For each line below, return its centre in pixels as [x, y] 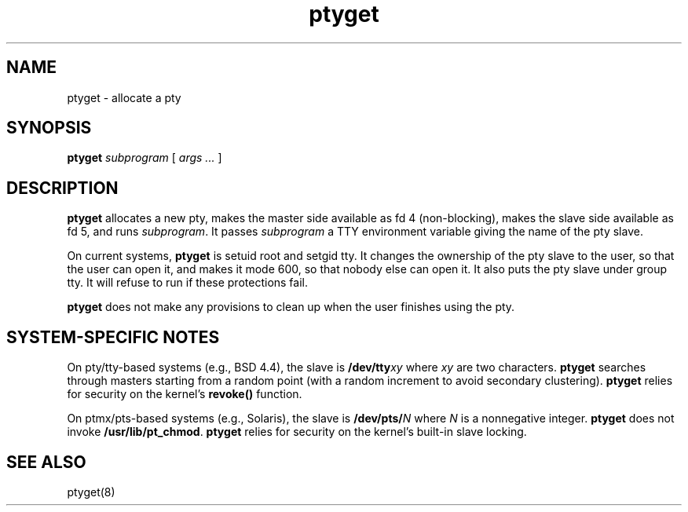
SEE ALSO [46, 462]
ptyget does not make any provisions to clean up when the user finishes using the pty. [291, 307]
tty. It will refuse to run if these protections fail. [188, 283]
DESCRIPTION [62, 188]
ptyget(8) [91, 492]
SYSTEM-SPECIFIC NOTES [113, 337]
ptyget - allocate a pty [124, 97]
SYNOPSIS [49, 128]
